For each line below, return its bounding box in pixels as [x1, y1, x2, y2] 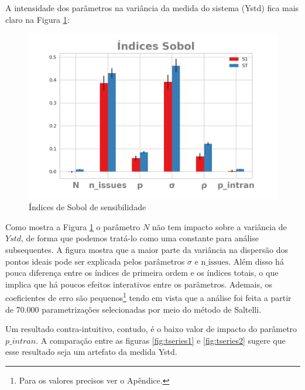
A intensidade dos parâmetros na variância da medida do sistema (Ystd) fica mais [5, 2, 299, 13]
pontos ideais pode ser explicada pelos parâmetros [5, 255, 185, 267]
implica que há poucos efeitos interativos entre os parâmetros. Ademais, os [5, 278, 273, 290]
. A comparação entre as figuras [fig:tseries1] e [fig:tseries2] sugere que [36, 334, 286, 346]
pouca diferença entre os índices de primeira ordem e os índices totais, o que [5, 266, 279, 279]
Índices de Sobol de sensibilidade [29, 201, 146, 213]
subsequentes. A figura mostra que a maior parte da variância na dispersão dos [5, 243, 288, 255]
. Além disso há [228, 255, 284, 267]
